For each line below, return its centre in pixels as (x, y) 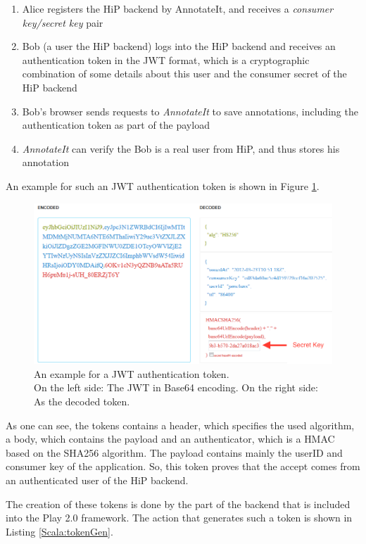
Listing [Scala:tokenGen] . (59, 531)
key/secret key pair (63, 22)
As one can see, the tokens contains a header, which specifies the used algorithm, (180, 425)
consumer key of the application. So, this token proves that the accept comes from (183, 466)
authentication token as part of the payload (116, 125)
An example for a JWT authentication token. (132, 373)
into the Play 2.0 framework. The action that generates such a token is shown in (179, 518)
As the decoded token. (82, 401)
